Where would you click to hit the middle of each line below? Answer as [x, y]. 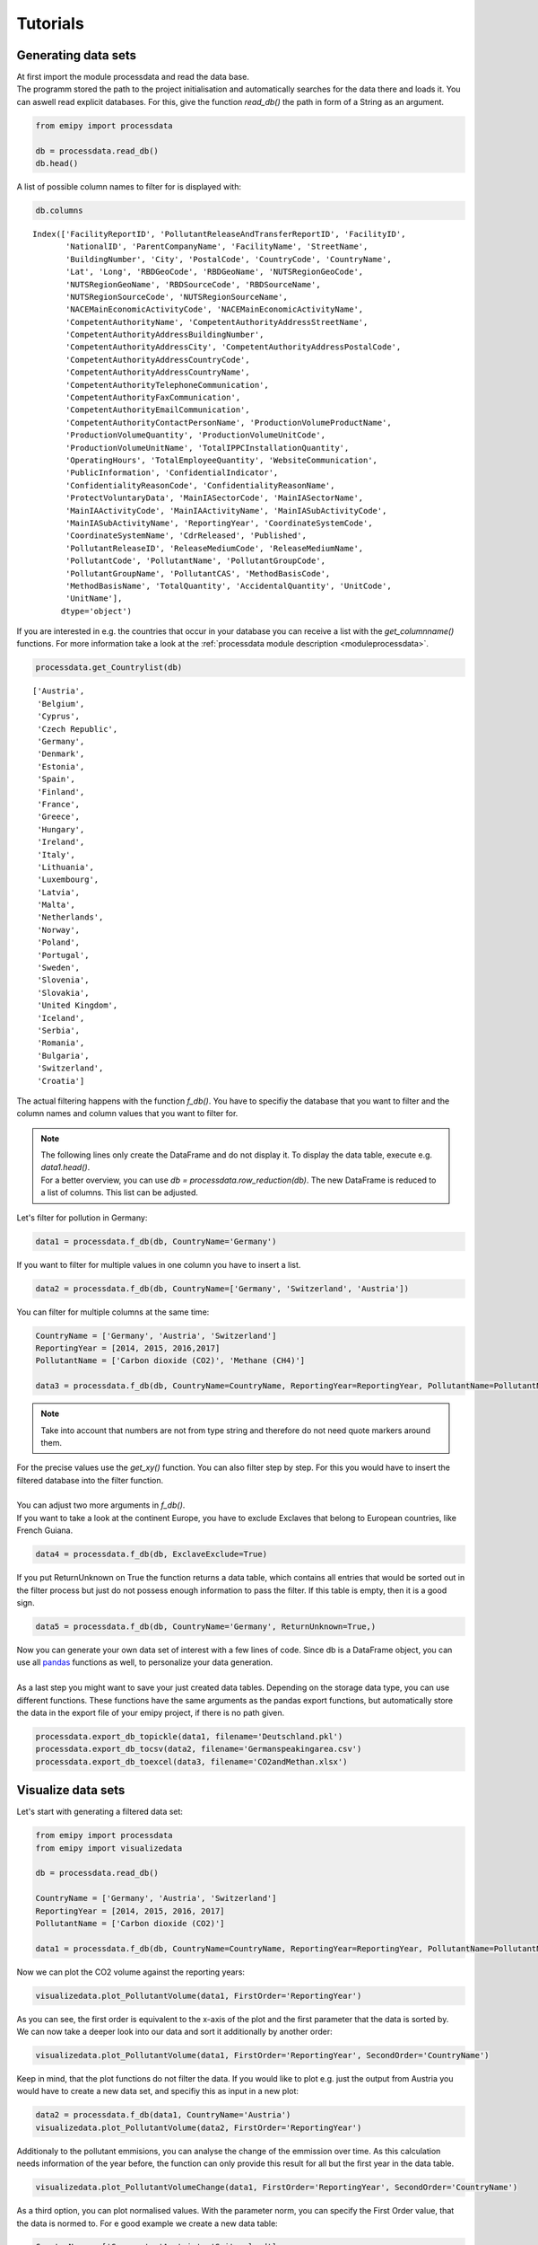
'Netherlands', [70, 917]
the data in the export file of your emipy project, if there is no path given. [151, 1712]
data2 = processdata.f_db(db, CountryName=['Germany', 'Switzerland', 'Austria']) [222, 1288]
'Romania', [61, 1043]
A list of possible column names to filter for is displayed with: [129, 186]
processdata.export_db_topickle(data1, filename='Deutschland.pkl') [189, 1736]
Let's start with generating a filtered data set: [100, 1812]
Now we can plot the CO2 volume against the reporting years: [131, 1972]
